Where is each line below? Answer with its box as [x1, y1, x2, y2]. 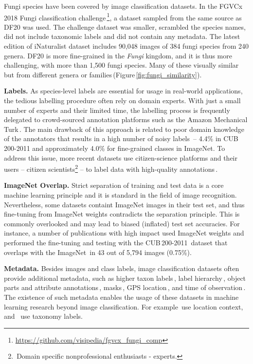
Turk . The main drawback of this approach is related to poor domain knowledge [4, 124, 244, 134]
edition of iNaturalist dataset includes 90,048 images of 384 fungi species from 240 [4, 41, 249, 51]
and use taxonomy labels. [4, 311, 83, 321]
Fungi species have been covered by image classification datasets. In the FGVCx [4, 1, 243, 11]
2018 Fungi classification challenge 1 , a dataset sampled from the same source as [4, 11, 242, 22]
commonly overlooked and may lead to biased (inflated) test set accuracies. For [4, 218, 240, 228]
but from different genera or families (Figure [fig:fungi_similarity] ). [4, 69, 202, 79]
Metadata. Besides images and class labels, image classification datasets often [4, 263, 239, 273]
